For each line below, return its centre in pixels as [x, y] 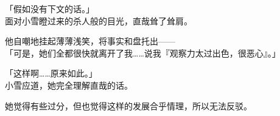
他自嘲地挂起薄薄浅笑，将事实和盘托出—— [90, 41]
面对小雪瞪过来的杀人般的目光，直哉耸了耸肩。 [99, 20]
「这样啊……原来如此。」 [51, 73]
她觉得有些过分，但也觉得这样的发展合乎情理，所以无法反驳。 [128, 105]
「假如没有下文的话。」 [50, 9]
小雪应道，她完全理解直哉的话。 [69, 85]
